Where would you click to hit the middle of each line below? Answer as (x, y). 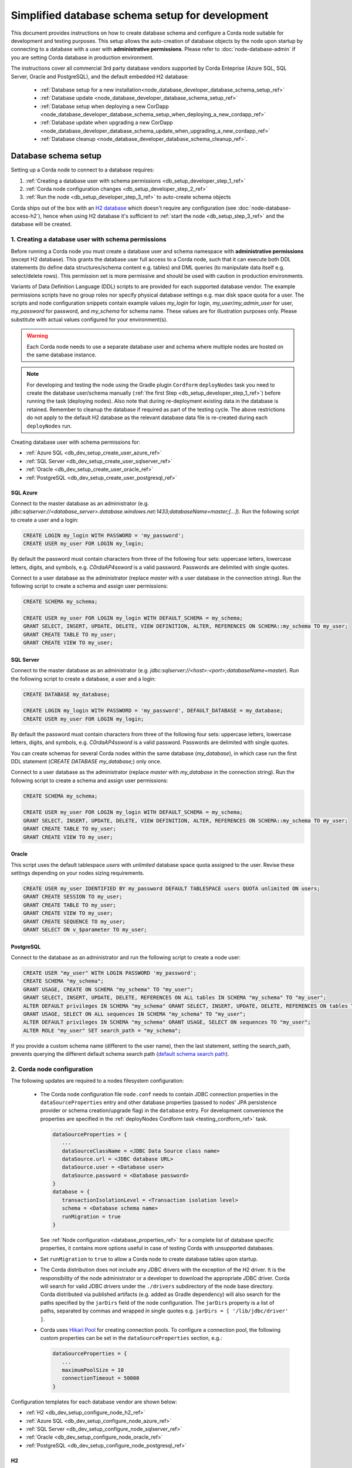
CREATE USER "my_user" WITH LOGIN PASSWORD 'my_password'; (110, 973)
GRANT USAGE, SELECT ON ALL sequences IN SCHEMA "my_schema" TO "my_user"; (135, 1014)
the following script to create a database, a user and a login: (83, 679)
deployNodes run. (49, 426)
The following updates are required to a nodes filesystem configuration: (97, 1081)
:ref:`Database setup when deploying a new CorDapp (104, 106)
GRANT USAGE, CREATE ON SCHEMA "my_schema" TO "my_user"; (108, 989)
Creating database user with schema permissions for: (76, 442)
